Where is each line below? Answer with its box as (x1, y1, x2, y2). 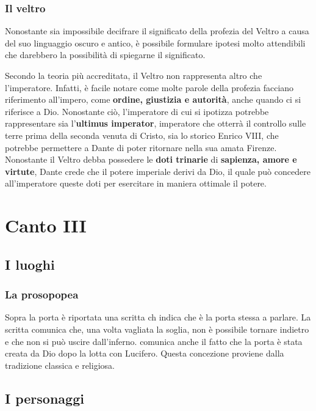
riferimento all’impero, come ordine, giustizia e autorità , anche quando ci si (5, 93, 301, 106)
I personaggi (5, 388, 84, 407)
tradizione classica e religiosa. (5, 358, 115, 371)
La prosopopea (5, 287, 79, 302)
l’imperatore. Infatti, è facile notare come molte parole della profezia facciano (5, 81, 294, 94)
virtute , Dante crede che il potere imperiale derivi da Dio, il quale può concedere (5, 165, 311, 177)
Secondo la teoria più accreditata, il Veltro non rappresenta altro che (5, 69, 262, 81)
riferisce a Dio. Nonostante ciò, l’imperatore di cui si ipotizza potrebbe (5, 105, 269, 117)
